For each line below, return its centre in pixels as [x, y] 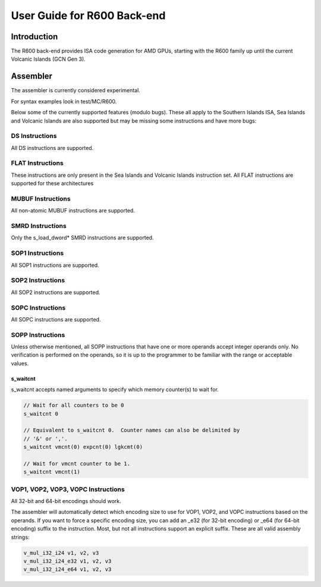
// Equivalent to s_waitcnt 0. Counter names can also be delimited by [132, 430]
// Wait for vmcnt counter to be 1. [77, 463]
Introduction [34, 37]
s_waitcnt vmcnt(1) [52, 472]
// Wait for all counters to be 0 [74, 405]
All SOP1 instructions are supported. [55, 265]
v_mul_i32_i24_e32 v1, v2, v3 [67, 561]
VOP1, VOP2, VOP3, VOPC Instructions [68, 489]
